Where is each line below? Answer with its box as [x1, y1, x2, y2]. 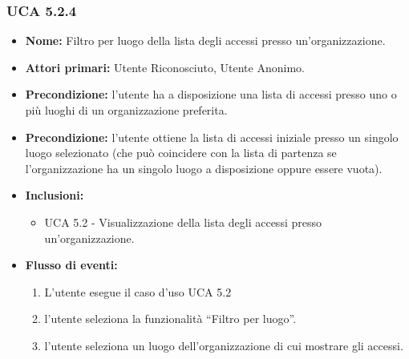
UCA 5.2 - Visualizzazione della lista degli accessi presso [44, 213, 322, 230]
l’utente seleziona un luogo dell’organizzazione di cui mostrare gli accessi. [44, 337, 403, 353]
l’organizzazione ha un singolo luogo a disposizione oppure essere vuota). [25, 159, 383, 176]
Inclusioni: [25, 187, 84, 204]
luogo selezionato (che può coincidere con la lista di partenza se [25, 144, 337, 161]
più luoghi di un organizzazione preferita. [25, 102, 228, 118]
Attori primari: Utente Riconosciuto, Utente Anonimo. [25, 58, 305, 75]
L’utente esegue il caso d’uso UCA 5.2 [44, 283, 232, 300]
